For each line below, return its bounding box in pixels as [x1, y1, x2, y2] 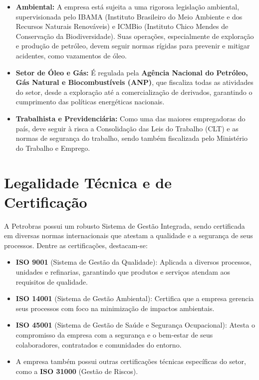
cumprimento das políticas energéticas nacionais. [15, 96, 165, 107]
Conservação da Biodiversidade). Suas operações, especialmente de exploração [15, 30, 254, 41]
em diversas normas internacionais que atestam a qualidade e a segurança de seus [4, 230, 253, 241]
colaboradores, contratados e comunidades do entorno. [15, 339, 182, 350]
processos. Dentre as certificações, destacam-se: [4, 240, 148, 250]
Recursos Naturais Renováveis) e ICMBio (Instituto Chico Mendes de [15, 21, 229, 31]
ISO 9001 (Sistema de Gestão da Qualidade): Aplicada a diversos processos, [15, 257, 252, 267]
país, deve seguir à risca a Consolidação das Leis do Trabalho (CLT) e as [15, 123, 239, 133]
